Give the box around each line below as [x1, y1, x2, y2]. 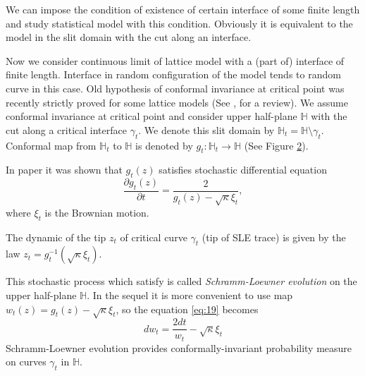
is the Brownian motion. [44, 205, 149, 219]
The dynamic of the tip [6, 229, 106, 244]
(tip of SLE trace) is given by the [202, 229, 346, 244]
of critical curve [120, 229, 187, 244]
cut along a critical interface [6, 122, 127, 137]
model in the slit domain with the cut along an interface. [6, 30, 252, 44]
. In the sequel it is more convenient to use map [87, 287, 293, 302]
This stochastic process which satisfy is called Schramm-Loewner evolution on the [6, 274, 357, 289]
